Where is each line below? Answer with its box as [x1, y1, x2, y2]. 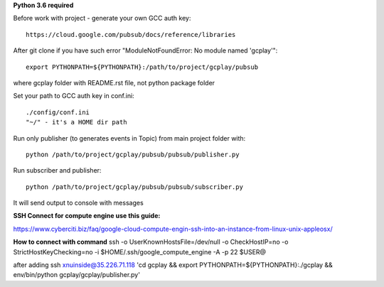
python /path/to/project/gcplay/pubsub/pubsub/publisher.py [26, 150, 240, 158]
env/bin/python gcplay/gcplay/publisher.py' [13, 271, 140, 279]
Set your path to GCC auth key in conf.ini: [13, 92, 134, 100]
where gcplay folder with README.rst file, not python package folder [13, 78, 215, 87]
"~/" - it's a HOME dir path [26, 118, 127, 126]
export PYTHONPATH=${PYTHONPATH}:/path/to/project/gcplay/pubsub [26, 63, 259, 71]
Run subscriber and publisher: [13, 166, 102, 175]
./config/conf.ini [26, 108, 90, 117]
